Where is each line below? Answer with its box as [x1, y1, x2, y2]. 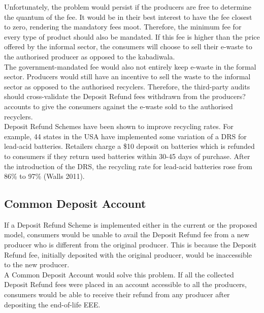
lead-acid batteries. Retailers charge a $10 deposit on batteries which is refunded [4, 141, 255, 151]
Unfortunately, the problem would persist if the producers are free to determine [4, 2, 252, 12]
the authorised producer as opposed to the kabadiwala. [4, 51, 175, 61]
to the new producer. [4, 259, 70, 270]
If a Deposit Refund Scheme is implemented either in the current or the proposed [4, 219, 257, 230]
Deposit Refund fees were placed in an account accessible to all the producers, [4, 279, 247, 290]
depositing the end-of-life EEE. [4, 299, 101, 309]
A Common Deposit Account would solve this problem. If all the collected [4, 269, 234, 279]
